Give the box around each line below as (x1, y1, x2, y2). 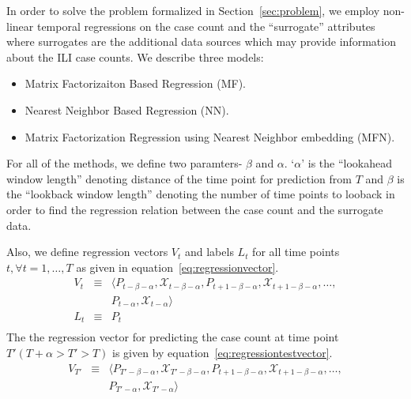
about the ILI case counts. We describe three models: (6, 48, 264, 65)
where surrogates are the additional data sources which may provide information (6, 33, 396, 50)
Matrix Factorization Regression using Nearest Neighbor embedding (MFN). (25, 128, 395, 145)
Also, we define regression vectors (6, 243, 168, 260)
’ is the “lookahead (301, 155, 393, 171)
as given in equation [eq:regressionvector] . (76, 258, 279, 275)
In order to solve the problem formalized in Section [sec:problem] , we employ (6, 2, 380, 18)
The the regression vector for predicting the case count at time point (6, 329, 339, 345)
